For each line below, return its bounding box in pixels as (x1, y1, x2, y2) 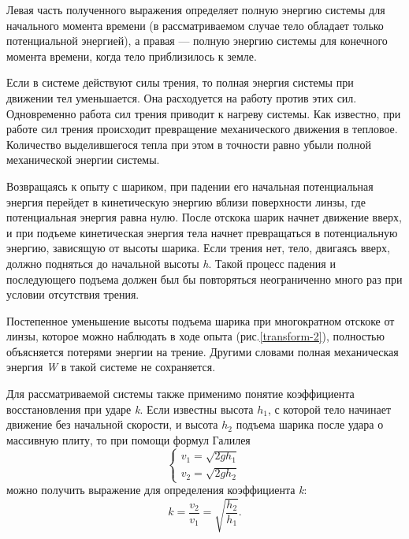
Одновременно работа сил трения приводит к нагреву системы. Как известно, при (6, 105, 401, 121)
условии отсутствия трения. (6, 286, 139, 303)
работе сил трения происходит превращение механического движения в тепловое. (6, 121, 398, 137)
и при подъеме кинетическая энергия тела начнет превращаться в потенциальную (6, 224, 398, 240)
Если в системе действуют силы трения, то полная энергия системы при (6, 74, 354, 91)
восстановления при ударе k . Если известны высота (6, 400, 254, 417)
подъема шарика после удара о (236, 416, 384, 433)
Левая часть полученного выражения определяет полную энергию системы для (6, 2, 385, 17)
